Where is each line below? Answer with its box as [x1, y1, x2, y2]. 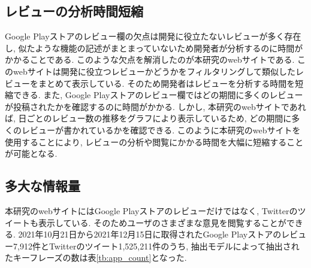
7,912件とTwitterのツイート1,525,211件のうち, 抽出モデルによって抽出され [13, 239, 300, 252]
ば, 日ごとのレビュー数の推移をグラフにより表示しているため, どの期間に [5, 112, 292, 124]
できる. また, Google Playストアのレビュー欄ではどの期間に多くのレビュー [13, 89, 303, 101]
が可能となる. [5, 147, 58, 160]
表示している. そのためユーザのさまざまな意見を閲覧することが [38, 216, 286, 229]
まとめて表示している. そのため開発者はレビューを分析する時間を [38, 77, 295, 89]
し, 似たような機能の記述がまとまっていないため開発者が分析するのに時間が [5, 41, 303, 54]
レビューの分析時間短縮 [5, 2, 143, 20]
